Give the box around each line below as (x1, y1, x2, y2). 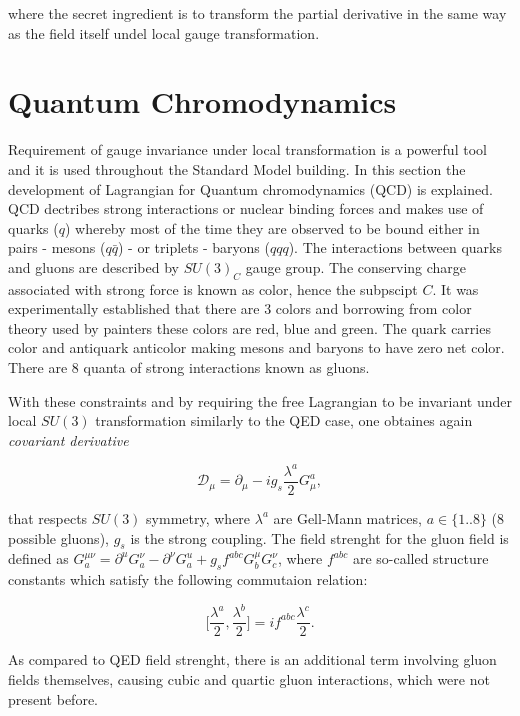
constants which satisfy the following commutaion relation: (8, 569, 368, 590)
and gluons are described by (8, 256, 179, 277)
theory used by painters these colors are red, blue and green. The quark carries (8, 317, 491, 338)
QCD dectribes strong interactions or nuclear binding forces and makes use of (8, 198, 484, 219)
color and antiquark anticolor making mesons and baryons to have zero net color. (8, 337, 505, 358)
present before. (8, 688, 98, 709)
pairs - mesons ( (8, 237, 106, 258)
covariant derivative (8, 429, 129, 450)
